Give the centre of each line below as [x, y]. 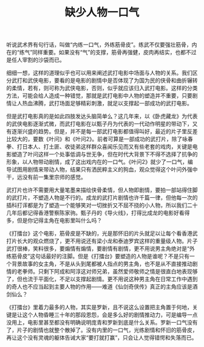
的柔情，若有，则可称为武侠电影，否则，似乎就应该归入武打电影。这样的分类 [102, 88]
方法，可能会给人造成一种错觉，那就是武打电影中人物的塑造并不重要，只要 [99, 96]
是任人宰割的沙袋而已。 [36, 60]
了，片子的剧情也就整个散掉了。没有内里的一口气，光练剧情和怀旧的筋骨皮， [102, 330]
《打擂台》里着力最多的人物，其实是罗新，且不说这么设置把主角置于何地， [99, 307]
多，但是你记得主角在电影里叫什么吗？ [54, 220]
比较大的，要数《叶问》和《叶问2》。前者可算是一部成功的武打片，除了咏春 [100, 139]
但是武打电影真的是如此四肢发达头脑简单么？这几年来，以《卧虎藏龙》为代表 [102, 116]
